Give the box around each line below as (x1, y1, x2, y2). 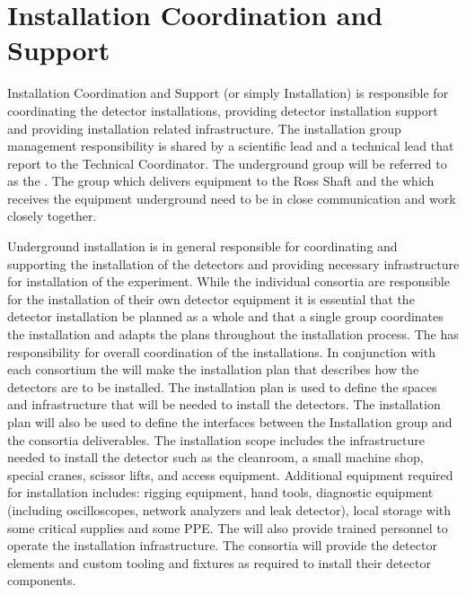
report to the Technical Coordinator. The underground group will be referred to (7, 153, 447, 172)
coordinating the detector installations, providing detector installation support (7, 101, 438, 119)
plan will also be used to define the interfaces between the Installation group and (7, 413, 453, 431)
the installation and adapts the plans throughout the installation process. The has (7, 325, 459, 344)
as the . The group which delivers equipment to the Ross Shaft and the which (7, 171, 435, 190)
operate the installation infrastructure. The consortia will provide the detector (7, 536, 437, 555)
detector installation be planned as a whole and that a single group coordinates (7, 307, 444, 326)
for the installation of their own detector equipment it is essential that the (7, 289, 415, 308)
